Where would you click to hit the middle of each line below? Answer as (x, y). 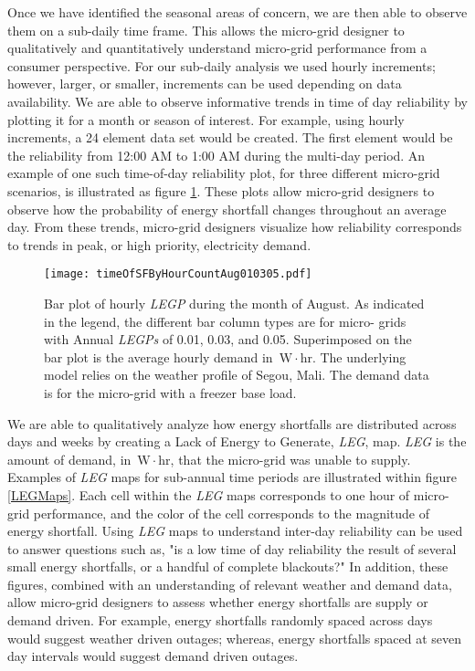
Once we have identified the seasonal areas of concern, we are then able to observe (237, 12)
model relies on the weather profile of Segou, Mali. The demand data (237, 375)
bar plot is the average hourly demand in (158, 356)
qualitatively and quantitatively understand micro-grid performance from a (217, 48)
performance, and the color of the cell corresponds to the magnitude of (232, 513)
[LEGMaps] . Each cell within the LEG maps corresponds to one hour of (209, 494)
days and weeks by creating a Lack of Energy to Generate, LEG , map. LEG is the (237, 441)
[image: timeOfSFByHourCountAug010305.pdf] (178, 274)
